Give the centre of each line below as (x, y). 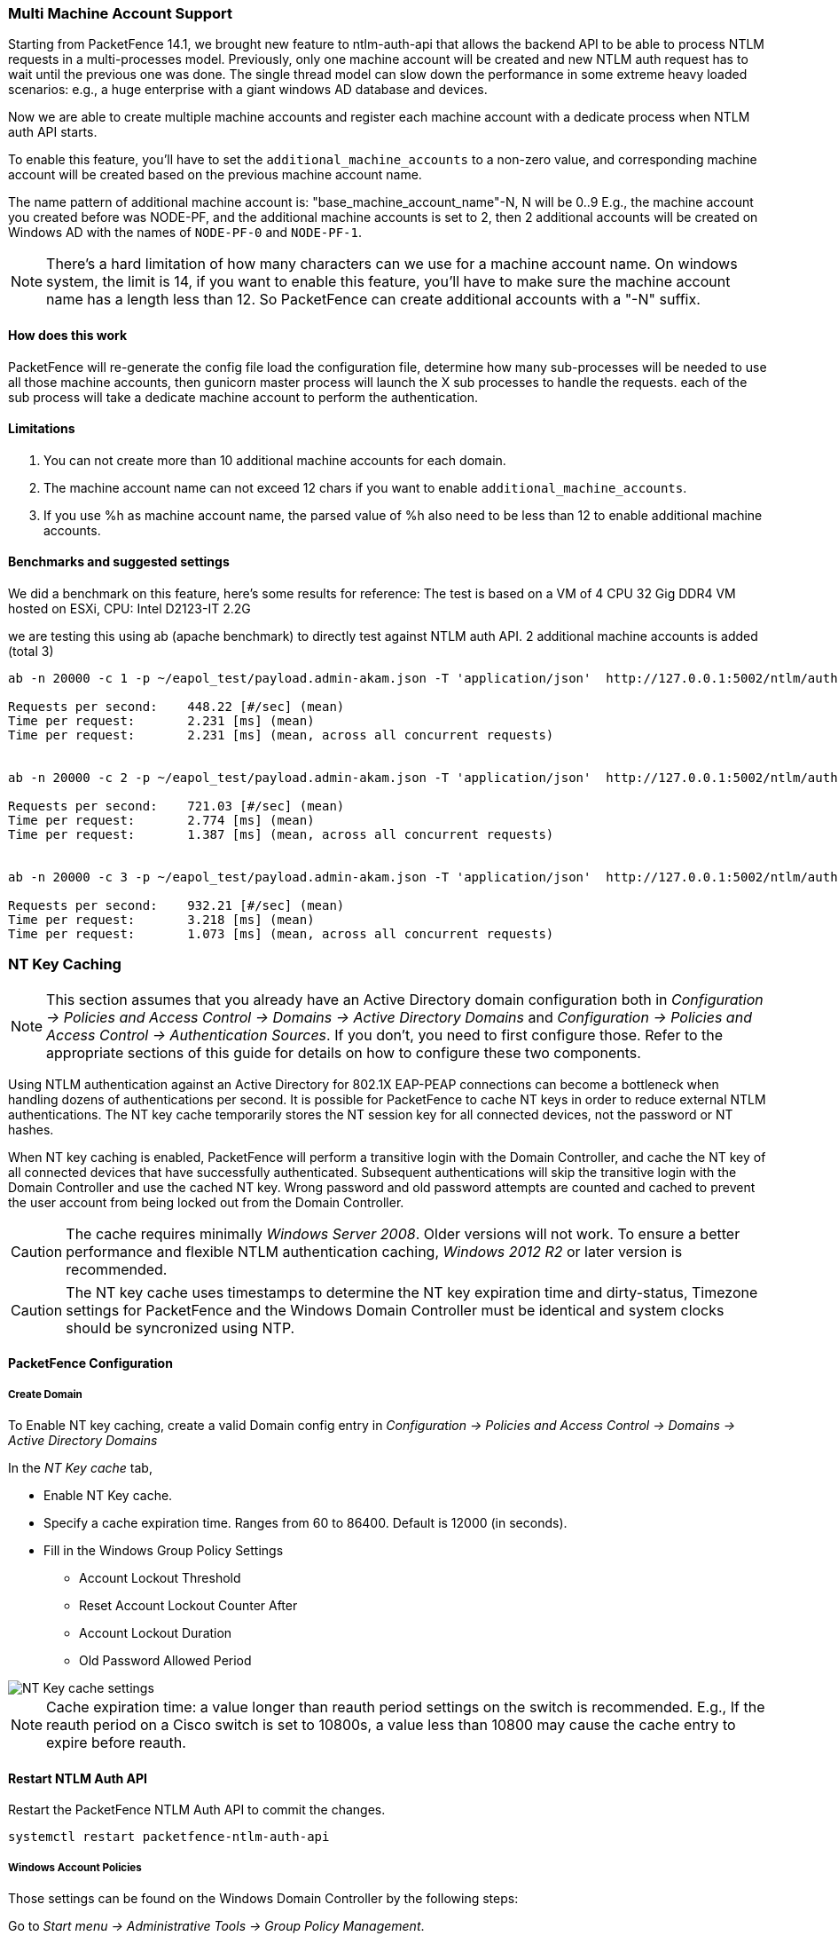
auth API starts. (53, 132)
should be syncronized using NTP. (180, 1328)
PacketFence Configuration (90, 1363)
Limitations (42, 429)
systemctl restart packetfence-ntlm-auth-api (169, 1837)
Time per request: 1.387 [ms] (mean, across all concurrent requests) (281, 835)
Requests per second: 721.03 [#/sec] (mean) (176, 806)
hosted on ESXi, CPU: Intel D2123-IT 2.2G (129, 609)
